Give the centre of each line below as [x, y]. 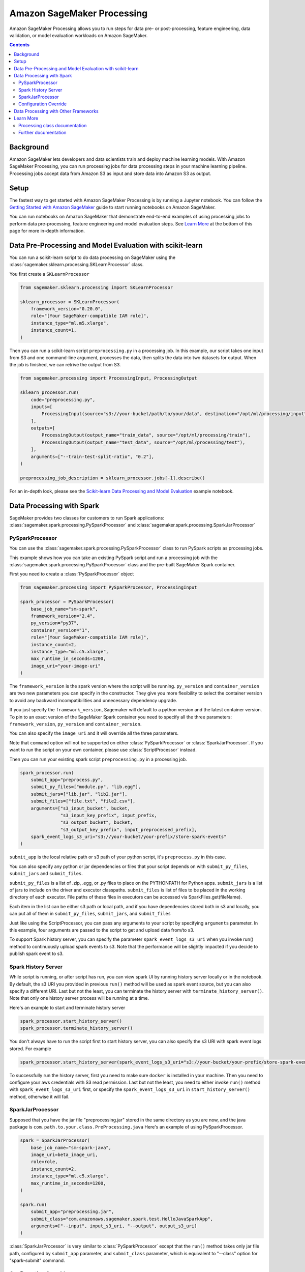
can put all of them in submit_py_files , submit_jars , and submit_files [90, 914]
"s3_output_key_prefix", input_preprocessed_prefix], [129, 830]
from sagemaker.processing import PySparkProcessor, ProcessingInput [109, 587]
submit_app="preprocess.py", [67, 779]
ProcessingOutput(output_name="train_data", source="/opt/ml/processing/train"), [146, 435]
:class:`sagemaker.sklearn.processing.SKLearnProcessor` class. [77, 265]
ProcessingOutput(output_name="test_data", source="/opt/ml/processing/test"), [143, 442]
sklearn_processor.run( [50, 393]
